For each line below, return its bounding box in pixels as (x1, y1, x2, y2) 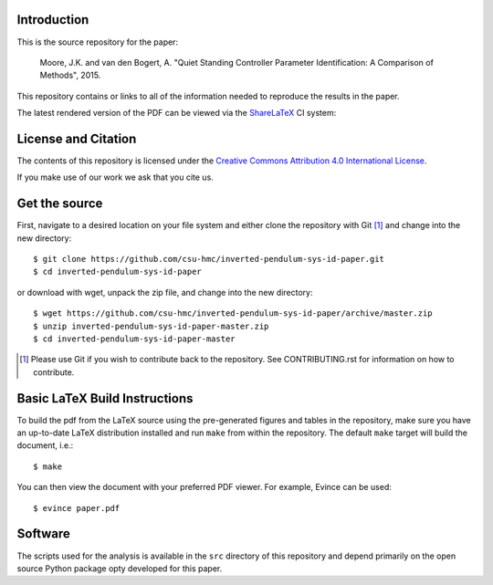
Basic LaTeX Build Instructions (16, 391, 194, 406)
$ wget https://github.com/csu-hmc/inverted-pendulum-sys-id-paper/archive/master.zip (33, 308, 433, 319)
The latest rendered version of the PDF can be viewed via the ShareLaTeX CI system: (16, 108, 337, 119)
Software (16, 526, 70, 542)
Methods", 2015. (39, 69, 101, 81)
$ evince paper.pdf (33, 503, 121, 513)
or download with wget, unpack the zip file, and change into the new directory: (16, 287, 314, 298)
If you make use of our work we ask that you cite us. (16, 172, 214, 183)
